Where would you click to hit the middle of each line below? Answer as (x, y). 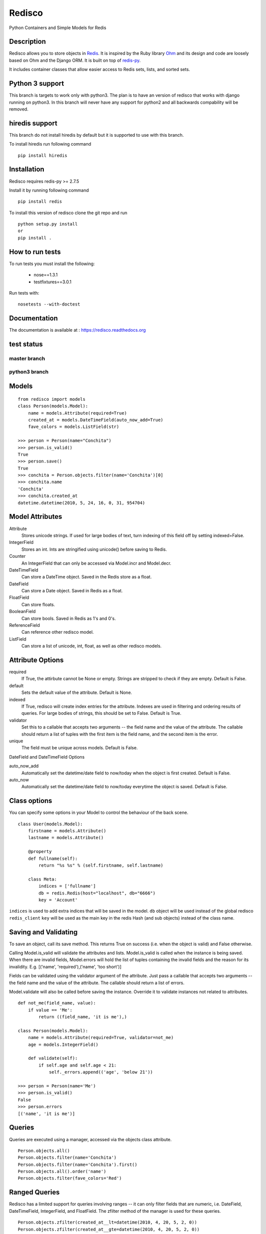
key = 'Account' (58, 900)
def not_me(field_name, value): (57, 1003)
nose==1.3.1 (46, 275)
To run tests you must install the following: (52, 264)
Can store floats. (38, 604)
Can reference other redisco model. (58, 632)
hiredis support (33, 123)
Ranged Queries (34, 1192)
